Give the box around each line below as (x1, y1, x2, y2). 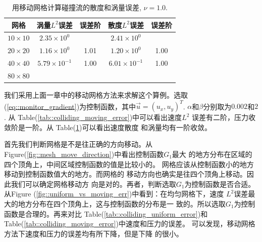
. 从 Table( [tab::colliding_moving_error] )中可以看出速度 (4, 112, 182, 123)
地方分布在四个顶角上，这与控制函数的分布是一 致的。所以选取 (18, 198, 226, 209)
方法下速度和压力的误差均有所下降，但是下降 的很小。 (4, 228, 183, 238)
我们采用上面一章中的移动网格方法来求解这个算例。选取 (4, 90, 188, 100)
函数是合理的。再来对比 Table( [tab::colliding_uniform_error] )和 (4, 208, 208, 219)
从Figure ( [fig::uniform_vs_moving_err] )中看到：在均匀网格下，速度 (4, 188, 224, 199)
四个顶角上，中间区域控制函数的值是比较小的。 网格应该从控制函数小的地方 (4, 158, 254, 169)
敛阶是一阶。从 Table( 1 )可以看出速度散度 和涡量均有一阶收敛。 (4, 122, 212, 132)
